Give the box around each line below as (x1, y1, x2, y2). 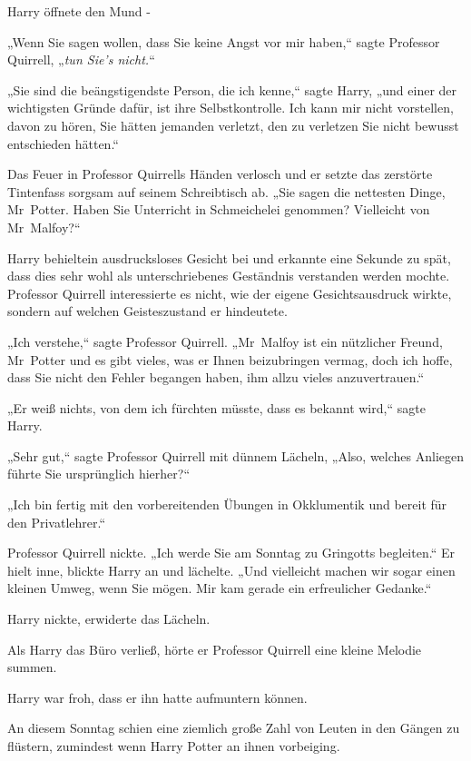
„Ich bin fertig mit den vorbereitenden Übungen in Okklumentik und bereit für (7, 495, 447, 514)
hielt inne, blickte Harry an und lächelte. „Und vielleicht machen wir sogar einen (7, 560, 456, 579)
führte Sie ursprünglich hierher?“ (7, 464, 190, 483)
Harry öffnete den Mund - (7, 2, 151, 20)
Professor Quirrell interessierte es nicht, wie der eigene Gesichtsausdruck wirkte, (7, 283, 452, 302)
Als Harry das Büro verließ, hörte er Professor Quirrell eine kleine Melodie (7, 639, 422, 658)
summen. (7, 657, 57, 677)
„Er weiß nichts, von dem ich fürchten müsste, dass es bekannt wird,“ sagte (7, 398, 426, 417)
